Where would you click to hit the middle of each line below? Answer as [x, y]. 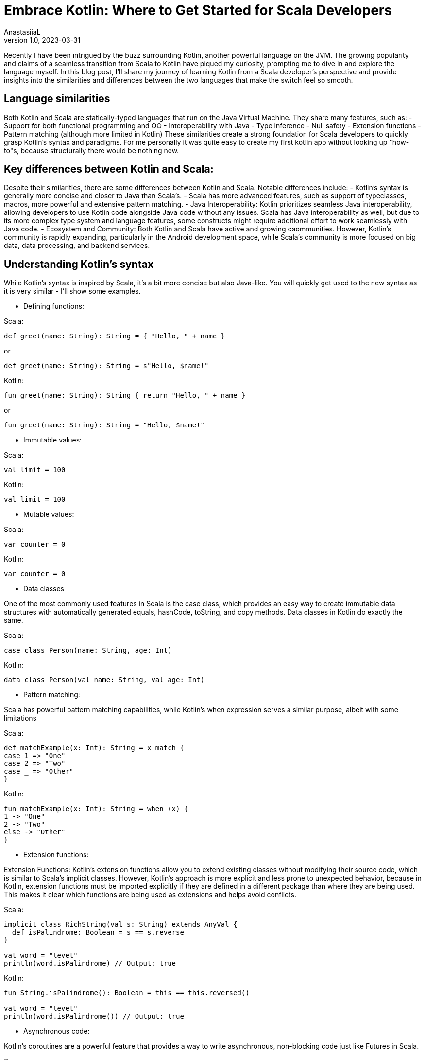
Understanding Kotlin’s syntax [79, 264]
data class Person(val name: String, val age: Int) [104, 680]
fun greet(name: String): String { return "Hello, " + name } [125, 396]
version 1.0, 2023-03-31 [42, 40]
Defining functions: [54, 306]
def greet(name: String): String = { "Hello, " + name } [115, 336]
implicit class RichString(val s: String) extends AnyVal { [121, 925]
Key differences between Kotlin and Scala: [109, 169]
